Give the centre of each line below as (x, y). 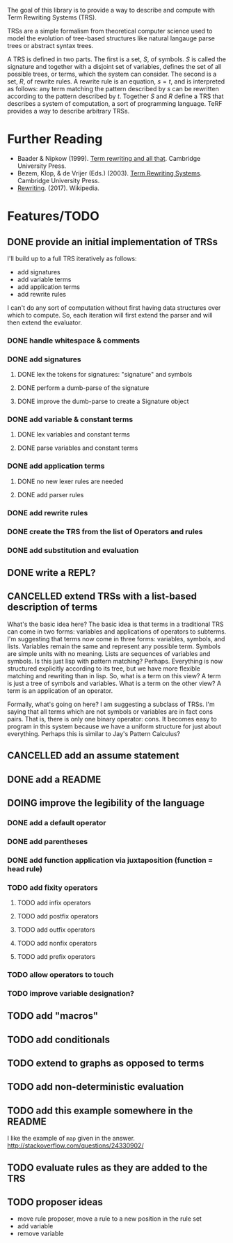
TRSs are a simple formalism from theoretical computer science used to (110, 31)
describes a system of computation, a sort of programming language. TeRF (115, 103)
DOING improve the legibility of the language (106, 803)
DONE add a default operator (57, 822)
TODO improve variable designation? (71, 993)
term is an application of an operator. (60, 690)
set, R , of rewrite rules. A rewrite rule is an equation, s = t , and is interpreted (116, 81)
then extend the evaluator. (45, 322)
